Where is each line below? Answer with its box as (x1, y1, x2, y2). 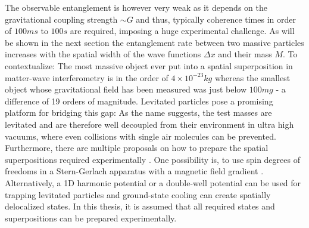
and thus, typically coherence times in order (136, 13, 296, 25)
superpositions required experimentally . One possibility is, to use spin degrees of (5, 153, 300, 165)
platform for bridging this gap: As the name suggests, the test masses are (5, 106, 272, 119)
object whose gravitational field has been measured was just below (5, 83, 247, 95)
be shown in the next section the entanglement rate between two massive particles (5, 36, 304, 48)
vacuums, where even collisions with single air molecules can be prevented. (5, 130, 276, 142)
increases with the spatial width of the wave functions (5, 48, 201, 60)
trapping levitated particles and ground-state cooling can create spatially (5, 188, 271, 201)
